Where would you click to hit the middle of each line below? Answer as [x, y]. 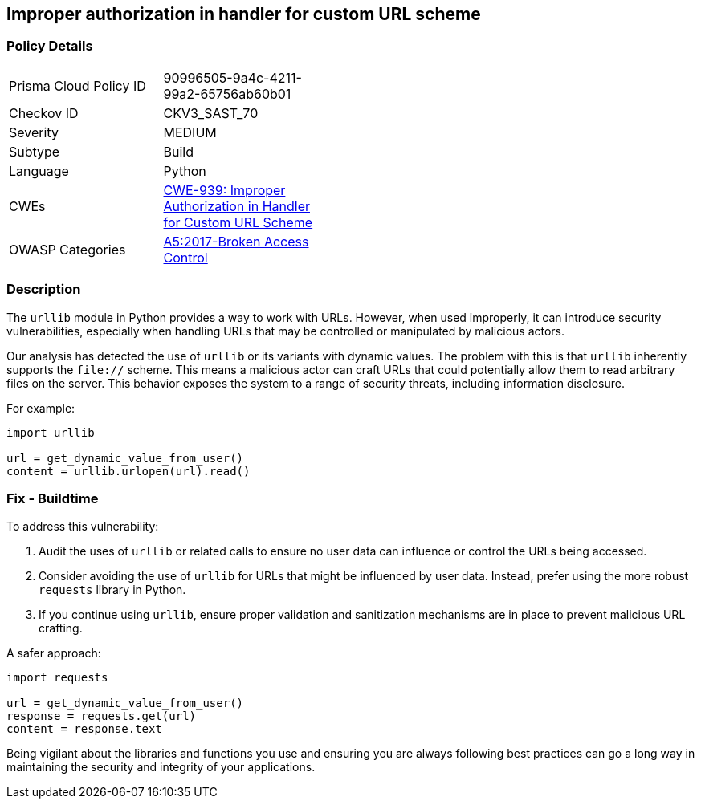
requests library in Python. [112, 590]
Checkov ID [44, 113]
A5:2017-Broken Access [236, 241]
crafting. [61, 628]
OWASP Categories [67, 249]
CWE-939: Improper [224, 190]
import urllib [51, 432]
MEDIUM [190, 132]
